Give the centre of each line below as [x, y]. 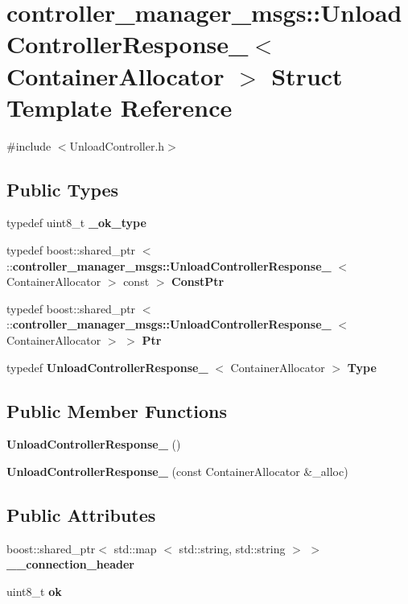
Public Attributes [81, 515]
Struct [307, 75]
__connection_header [70, 564]
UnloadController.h [117, 145]
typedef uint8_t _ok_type [76, 223]
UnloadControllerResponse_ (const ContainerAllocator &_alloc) [177, 472]
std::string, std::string [232, 548]
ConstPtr [198, 281]
